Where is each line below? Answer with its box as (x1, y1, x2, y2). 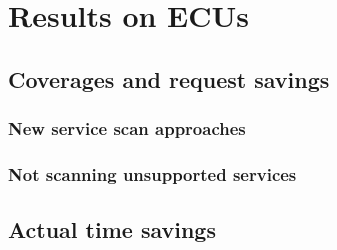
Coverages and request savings (8, 63, 330, 94)
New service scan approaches (8, 116, 246, 141)
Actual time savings (8, 214, 216, 245)
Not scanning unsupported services (8, 161, 297, 186)
